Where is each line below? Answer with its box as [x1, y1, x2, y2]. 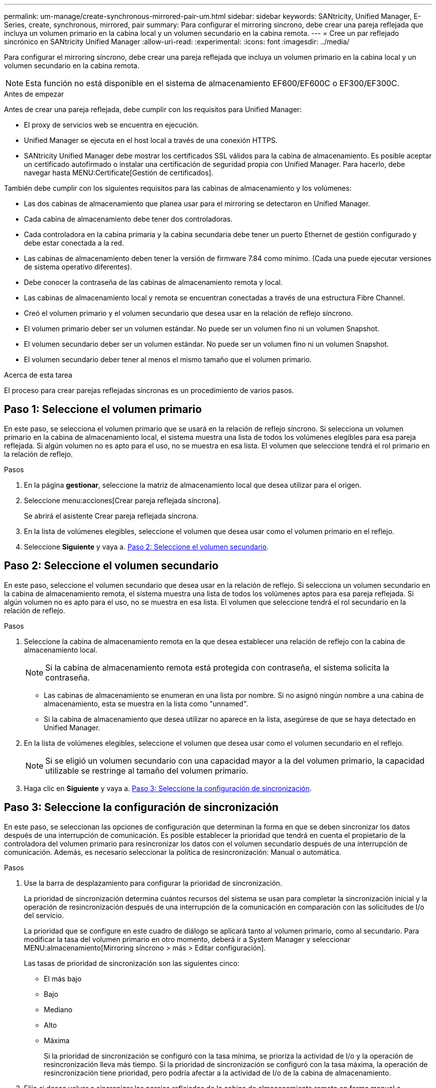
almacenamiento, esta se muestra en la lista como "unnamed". [44, 699, 248, 708]
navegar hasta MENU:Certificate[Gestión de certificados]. [24, 168, 214, 177]
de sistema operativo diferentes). [24, 263, 132, 271]
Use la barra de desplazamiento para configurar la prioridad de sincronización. [24, 878, 282, 887]
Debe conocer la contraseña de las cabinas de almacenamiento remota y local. [24, 278, 283, 286]
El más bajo [44, 974, 82, 983]
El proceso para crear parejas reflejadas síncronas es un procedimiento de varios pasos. [4, 386, 294, 395]
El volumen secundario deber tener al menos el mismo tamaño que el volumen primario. [24, 355, 312, 364]
